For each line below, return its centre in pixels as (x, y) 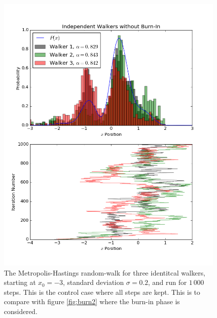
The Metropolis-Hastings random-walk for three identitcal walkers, (105, 272)
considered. (21, 311)
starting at (20, 282)
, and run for (167, 282)
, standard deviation (93, 282)
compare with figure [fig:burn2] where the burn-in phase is (92, 301)
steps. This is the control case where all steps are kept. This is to (102, 292)
